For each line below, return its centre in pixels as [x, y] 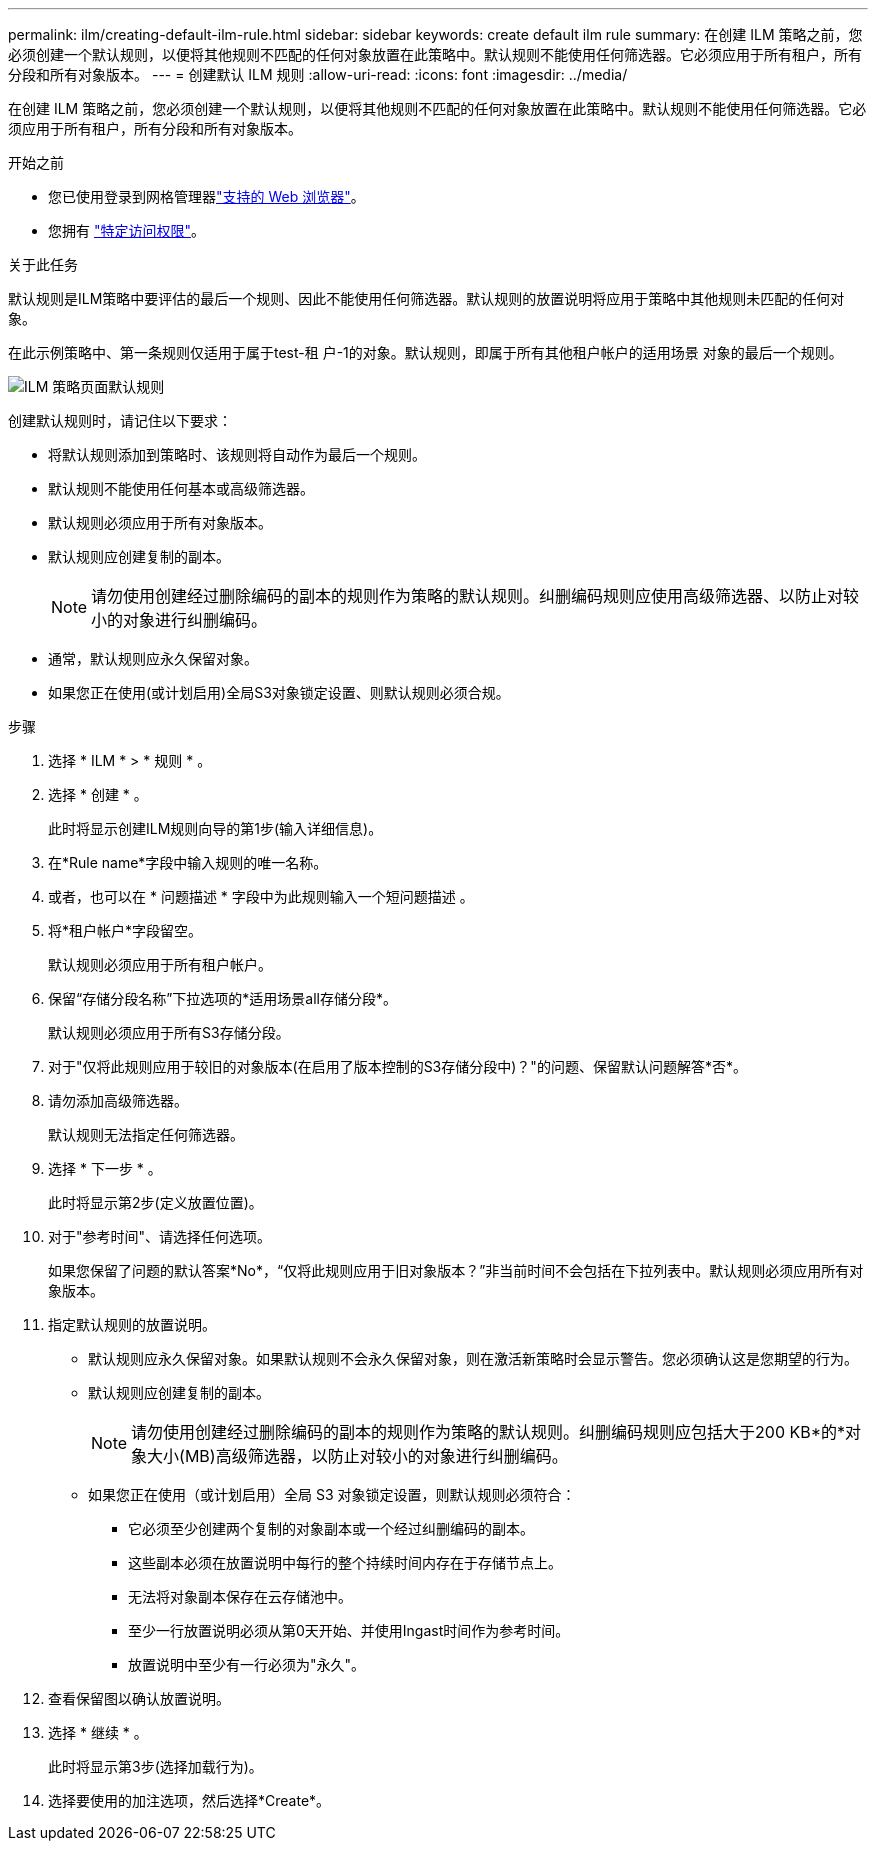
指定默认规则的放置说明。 [132, 1324]
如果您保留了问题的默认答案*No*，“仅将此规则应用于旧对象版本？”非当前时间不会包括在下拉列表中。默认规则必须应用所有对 [456, 1270]
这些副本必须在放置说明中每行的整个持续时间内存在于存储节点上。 [345, 1562]
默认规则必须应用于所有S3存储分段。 [169, 1032]
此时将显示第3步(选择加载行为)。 [155, 1766]
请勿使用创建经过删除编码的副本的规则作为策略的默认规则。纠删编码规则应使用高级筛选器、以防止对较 [475, 596]
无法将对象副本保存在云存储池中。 [240, 1596]
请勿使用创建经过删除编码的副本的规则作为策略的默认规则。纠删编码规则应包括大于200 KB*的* [488, 1432]
